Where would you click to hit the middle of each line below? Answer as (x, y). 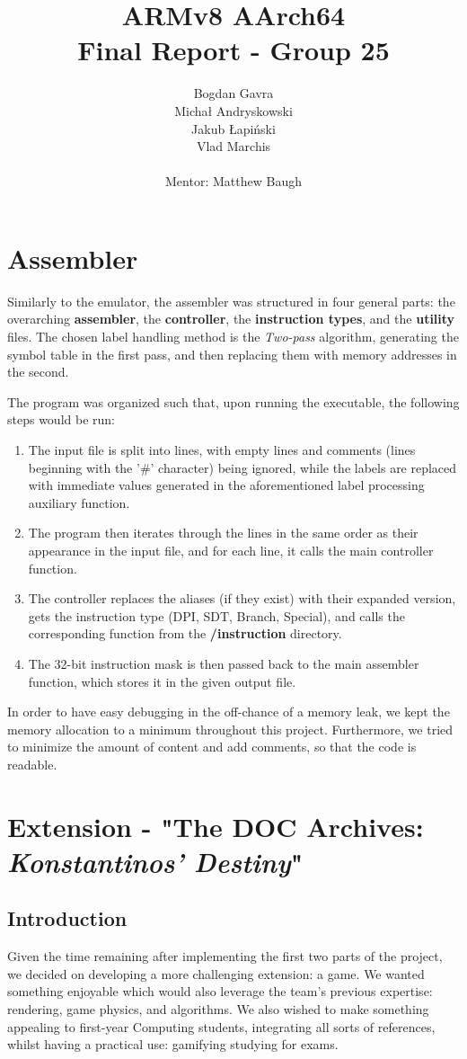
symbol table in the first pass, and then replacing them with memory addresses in (232, 354)
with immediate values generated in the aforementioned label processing (226, 485)
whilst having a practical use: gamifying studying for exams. (173, 1044)
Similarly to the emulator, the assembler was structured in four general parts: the (231, 301)
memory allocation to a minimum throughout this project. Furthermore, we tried (230, 729)
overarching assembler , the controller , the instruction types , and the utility (231, 319)
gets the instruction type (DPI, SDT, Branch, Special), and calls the (216, 615)
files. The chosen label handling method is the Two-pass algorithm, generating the (233, 336)
